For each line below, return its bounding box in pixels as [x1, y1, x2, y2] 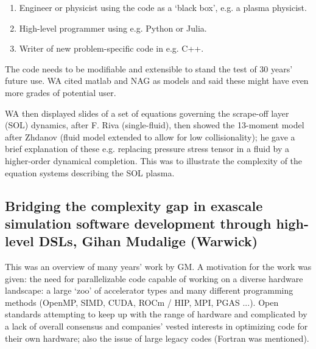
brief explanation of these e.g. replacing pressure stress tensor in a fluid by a [5, 142, 290, 155]
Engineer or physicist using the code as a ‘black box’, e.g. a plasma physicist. [19, 1, 307, 13]
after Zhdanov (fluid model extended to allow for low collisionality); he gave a [5, 130, 295, 143]
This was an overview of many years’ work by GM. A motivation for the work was [5, 260, 312, 273]
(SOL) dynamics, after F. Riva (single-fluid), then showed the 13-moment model [5, 119, 304, 131]
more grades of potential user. [5, 86, 116, 98]
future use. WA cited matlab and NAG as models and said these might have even [5, 74, 309, 87]
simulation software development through [5, 213, 272, 232]
